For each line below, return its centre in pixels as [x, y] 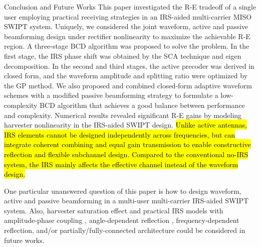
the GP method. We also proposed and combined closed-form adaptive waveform [128, 85]
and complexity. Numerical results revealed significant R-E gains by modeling [123, 115]
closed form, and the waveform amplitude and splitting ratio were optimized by [126, 76]
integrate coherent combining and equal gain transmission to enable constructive [127, 144]
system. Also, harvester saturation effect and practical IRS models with [114, 210]
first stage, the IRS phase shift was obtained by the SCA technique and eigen [123, 55]
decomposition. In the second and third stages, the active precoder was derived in [129, 66]
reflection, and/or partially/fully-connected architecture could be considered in [125, 230]
